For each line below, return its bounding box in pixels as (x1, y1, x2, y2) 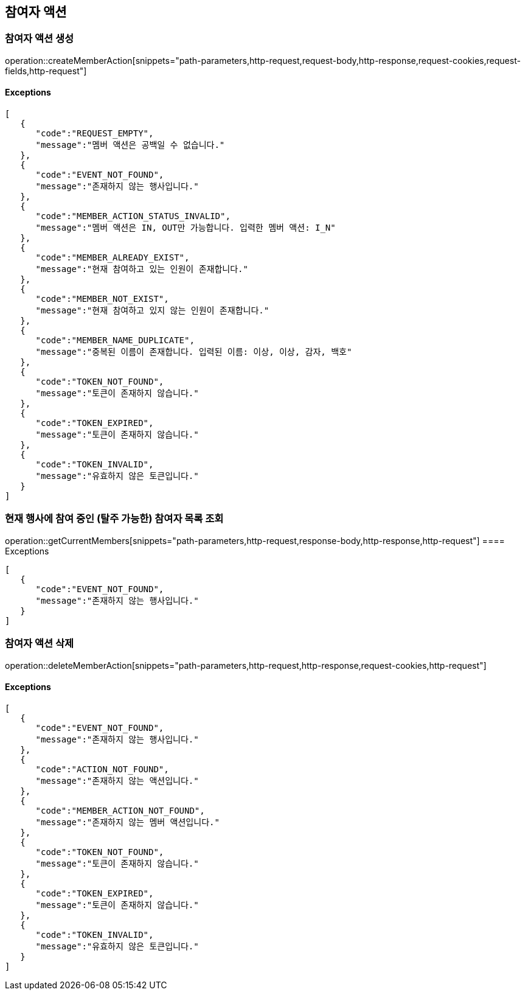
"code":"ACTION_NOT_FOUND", (35, 764, 169, 774)
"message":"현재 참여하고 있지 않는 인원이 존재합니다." (35, 305, 269, 316)
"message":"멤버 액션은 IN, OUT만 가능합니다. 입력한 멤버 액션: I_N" (35, 223, 336, 233)
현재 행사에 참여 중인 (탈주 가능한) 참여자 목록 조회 (5, 512, 224, 525)
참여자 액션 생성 (5, 32, 74, 45)
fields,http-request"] (5, 65, 87, 76)
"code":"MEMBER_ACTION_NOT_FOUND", (35, 805, 205, 815)
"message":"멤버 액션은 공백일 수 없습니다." (35, 140, 225, 150)
